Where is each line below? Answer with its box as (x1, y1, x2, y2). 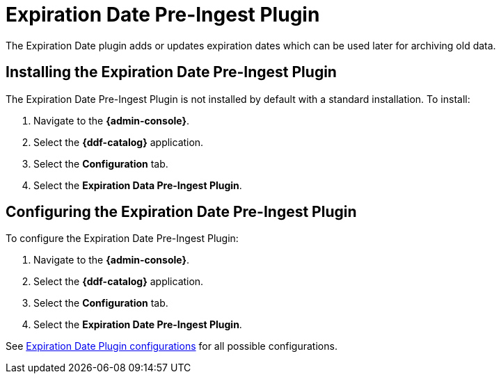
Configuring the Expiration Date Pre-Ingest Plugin (6, 203, 357, 221)
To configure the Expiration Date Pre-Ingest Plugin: (6, 232, 239, 245)
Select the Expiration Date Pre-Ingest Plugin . (33, 318, 242, 331)
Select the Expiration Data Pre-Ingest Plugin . (33, 179, 242, 191)
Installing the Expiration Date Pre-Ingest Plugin (6, 63, 337, 81)
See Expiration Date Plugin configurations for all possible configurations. (6, 340, 337, 353)
